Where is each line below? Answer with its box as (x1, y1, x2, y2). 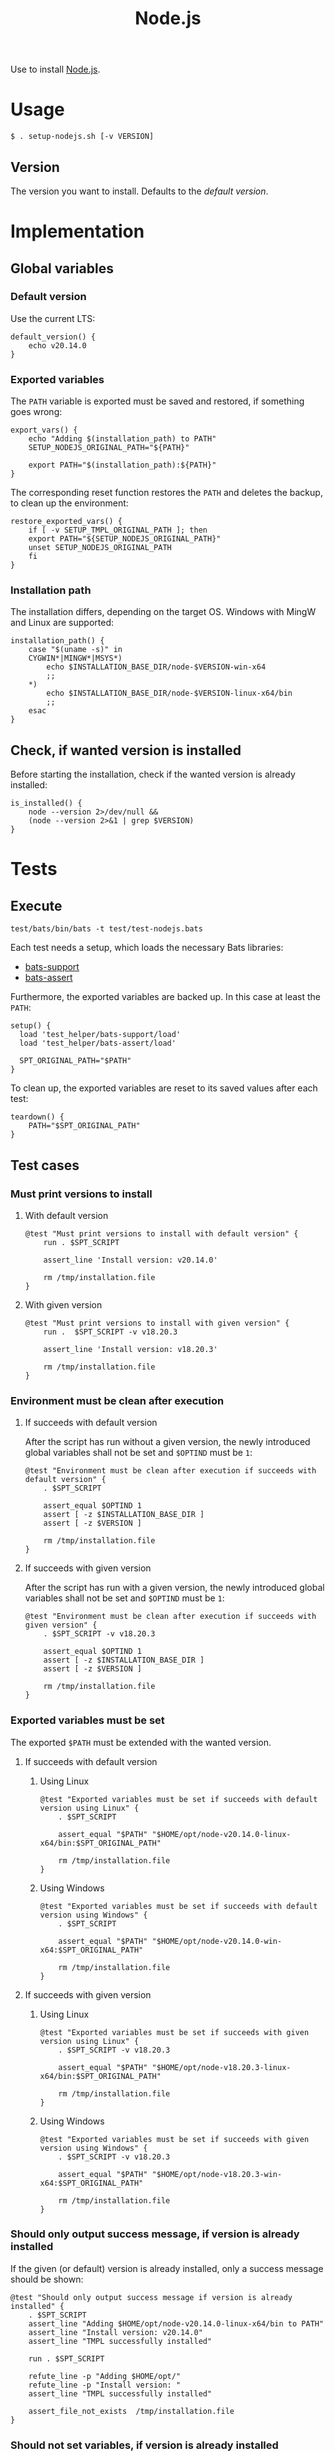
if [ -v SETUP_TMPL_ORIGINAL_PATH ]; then (28, 525, 208, 536)
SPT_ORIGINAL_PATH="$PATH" (19, 1056, 132, 1066)
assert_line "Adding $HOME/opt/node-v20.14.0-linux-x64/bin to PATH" (28, 2318, 325, 2329)
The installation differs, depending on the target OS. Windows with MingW (10, 606, 317, 618)
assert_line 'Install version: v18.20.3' (43, 1344, 218, 1354)
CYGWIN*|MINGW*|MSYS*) (28, 653, 123, 664)
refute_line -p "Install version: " (28, 2380, 182, 2390)
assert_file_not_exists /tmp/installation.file (28, 2406, 235, 2416)
